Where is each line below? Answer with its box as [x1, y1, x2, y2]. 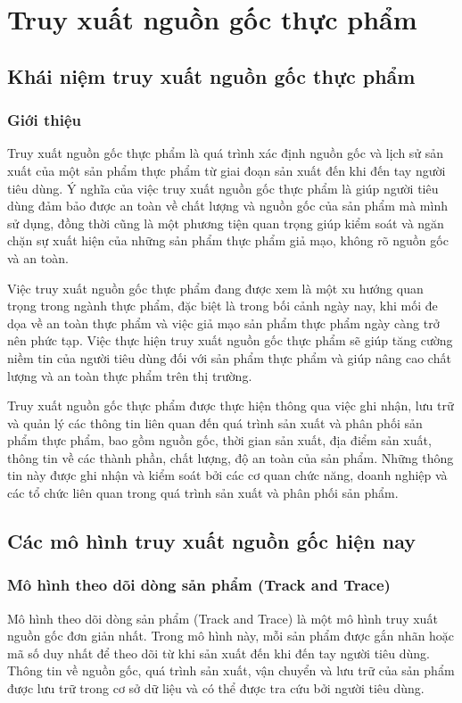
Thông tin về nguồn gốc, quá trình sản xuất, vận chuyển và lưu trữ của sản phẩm [7, 661, 455, 680]
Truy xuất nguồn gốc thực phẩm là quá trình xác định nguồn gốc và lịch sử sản [7, 144, 444, 162]
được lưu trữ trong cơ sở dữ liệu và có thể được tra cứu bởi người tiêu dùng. [7, 679, 425, 698]
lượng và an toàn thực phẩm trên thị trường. [7, 366, 252, 385]
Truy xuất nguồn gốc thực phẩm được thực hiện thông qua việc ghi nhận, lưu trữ [7, 396, 454, 415]
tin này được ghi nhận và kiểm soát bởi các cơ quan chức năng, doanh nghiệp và [7, 466, 448, 484]
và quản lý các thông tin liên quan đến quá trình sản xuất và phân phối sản [7, 413, 423, 432]
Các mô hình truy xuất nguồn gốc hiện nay [7, 527, 417, 555]
